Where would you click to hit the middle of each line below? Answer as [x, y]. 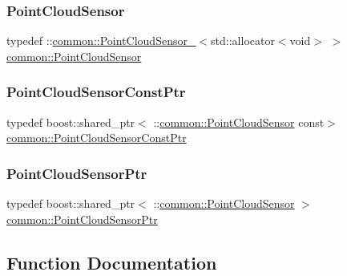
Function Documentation [112, 262]
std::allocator [243, 41]
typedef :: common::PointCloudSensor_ [101, 41]
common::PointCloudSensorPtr [82, 219]
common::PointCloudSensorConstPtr [97, 138]
